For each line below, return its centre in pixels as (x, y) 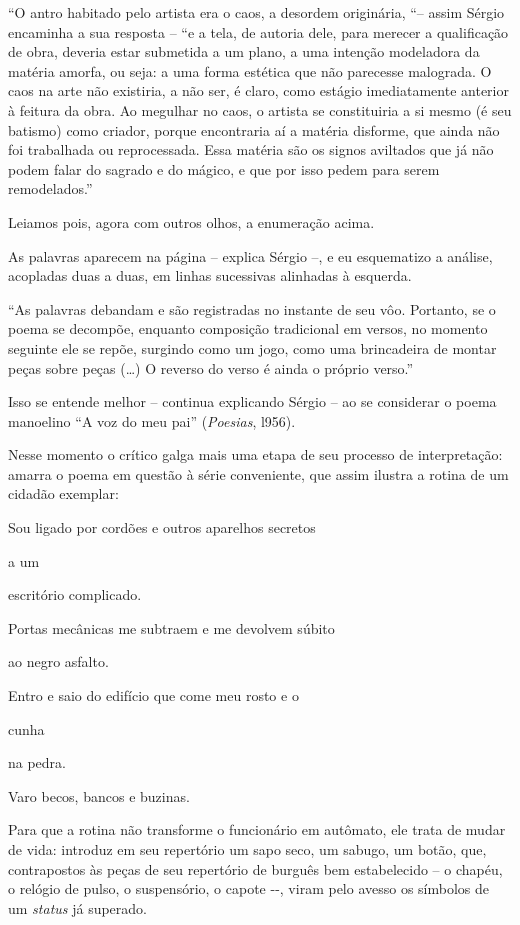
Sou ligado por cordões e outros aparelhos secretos (162, 527)
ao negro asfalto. (58, 661)
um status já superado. (77, 907)
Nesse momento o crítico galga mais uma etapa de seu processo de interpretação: (255, 454)
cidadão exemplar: (63, 493)
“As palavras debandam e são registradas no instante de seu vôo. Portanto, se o (252, 308)
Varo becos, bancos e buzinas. (99, 795)
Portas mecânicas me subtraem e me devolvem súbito (171, 627)
